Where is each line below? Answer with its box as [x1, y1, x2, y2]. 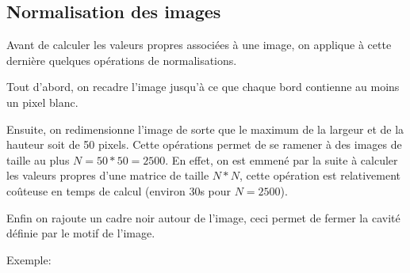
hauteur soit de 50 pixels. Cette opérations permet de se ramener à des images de [6, 136, 402, 153]
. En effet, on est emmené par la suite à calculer [165, 151, 398, 168]
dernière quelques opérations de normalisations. [6, 51, 237, 68]
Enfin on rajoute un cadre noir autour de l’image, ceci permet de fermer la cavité [6, 209, 400, 226]
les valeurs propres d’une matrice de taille [6, 167, 209, 184]
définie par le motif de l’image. [6, 225, 155, 241]
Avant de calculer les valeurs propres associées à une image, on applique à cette [6, 36, 392, 53]
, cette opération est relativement [239, 167, 401, 184]
